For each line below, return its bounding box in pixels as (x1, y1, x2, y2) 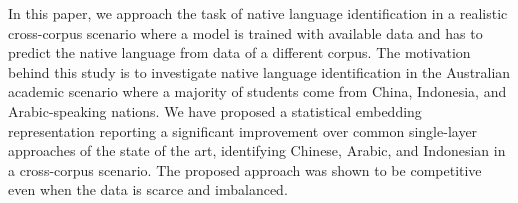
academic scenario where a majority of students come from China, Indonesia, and (8, 81, 507, 102)
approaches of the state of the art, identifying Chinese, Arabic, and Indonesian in (8, 140, 506, 161)
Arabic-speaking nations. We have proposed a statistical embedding (8, 100, 422, 121)
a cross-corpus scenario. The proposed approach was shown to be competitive (8, 159, 482, 180)
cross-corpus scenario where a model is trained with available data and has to (8, 22, 483, 43)
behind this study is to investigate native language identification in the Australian (8, 61, 511, 82)
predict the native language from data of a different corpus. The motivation (8, 42, 471, 63)
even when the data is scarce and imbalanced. (8, 179, 288, 200)
